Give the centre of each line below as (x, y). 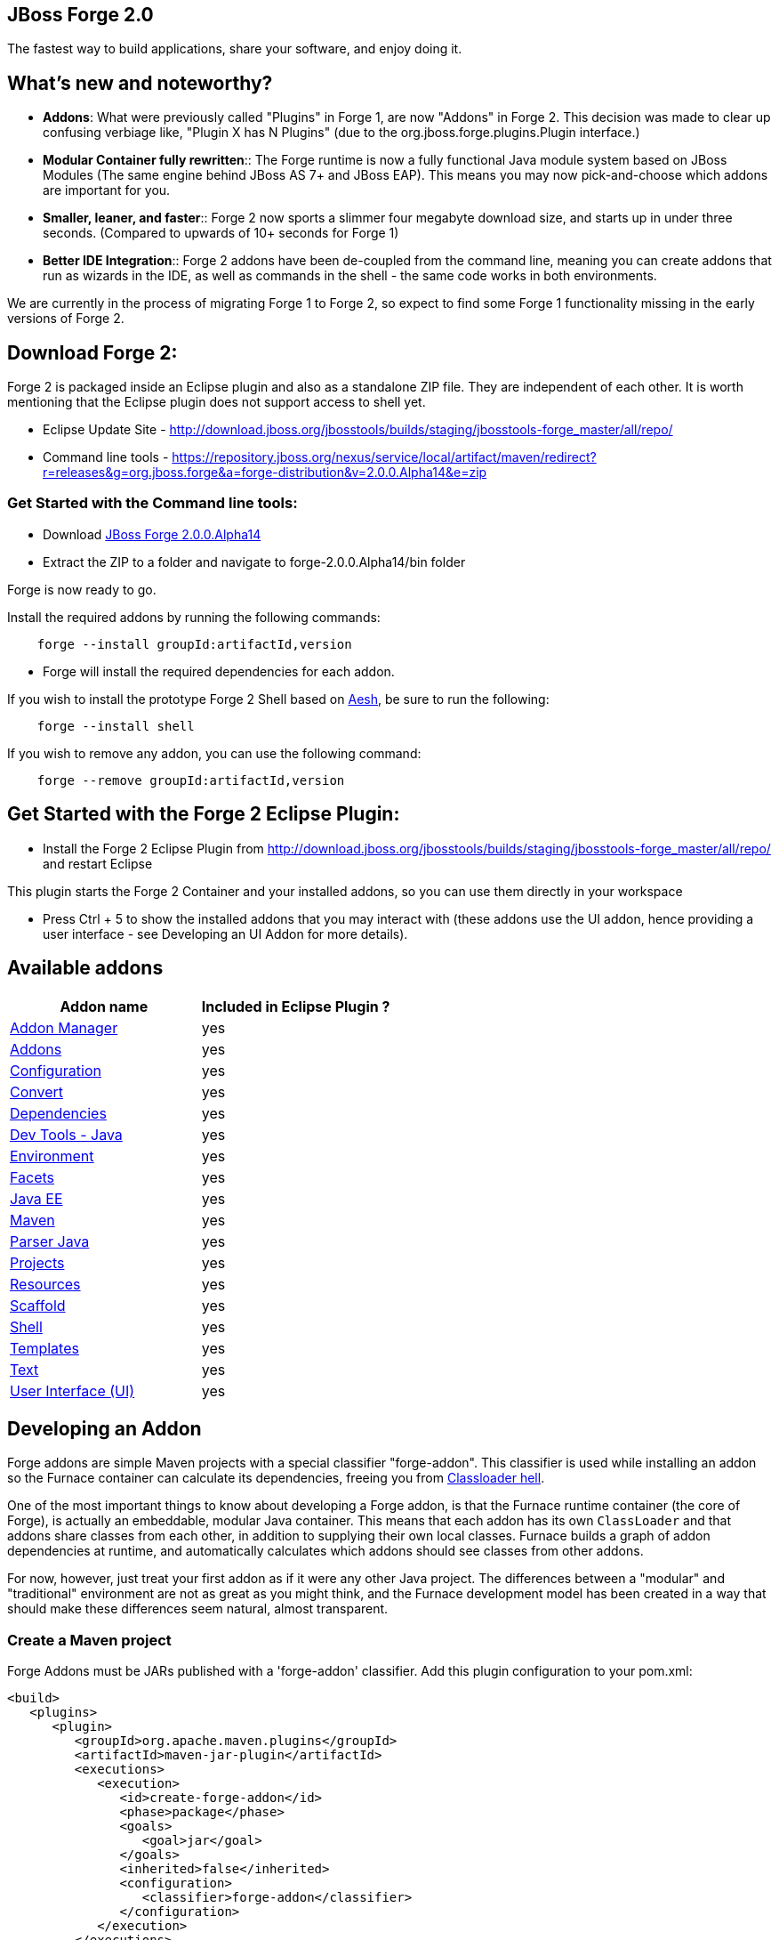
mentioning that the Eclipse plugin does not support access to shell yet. (217, 402)
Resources (45, 1284)
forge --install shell (116, 726)
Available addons (85, 968)
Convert (37, 1091)
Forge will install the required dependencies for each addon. (219, 671)
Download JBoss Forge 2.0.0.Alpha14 (152, 534)
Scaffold (38, 1305)
